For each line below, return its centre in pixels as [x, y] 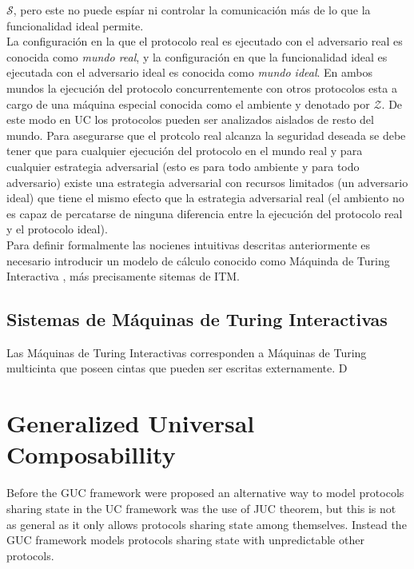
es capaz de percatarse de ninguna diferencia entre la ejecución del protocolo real [205, 213]
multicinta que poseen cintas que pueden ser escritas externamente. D [177, 368]
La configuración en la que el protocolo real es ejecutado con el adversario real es [205, 41]
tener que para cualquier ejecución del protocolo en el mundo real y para [185, 151]
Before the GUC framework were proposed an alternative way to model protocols [205, 493]
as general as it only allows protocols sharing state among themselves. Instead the [207, 524]
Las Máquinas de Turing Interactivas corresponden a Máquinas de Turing [187, 352]
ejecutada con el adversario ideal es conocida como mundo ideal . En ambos [189, 72]
